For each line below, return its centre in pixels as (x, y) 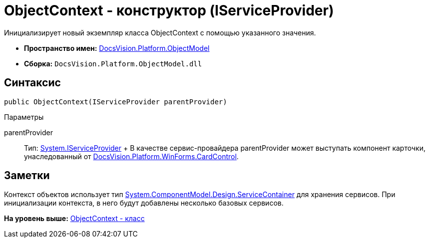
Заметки (27, 176)
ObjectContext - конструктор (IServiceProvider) (169, 10)
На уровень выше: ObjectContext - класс (74, 219)
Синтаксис (32, 83)
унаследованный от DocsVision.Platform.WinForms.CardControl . (131, 156)
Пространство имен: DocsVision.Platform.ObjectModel (117, 48)
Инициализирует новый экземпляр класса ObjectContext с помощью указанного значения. (160, 32)
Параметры (24, 117)
